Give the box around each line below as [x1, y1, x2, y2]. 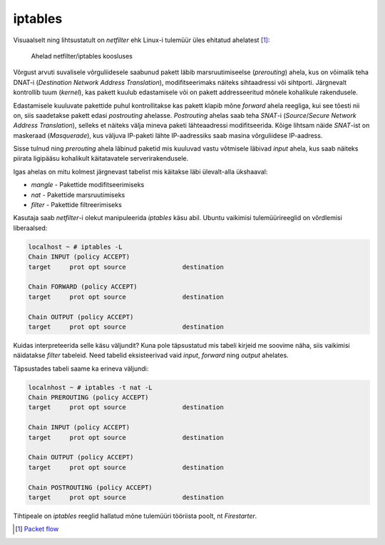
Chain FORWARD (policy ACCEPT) [28, 283, 138, 291]
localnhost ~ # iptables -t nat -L [28, 383, 153, 391]
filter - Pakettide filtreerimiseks [31, 201, 123, 209]
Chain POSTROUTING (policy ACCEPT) [28, 483, 153, 491]
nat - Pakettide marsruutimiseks [31, 190, 125, 199]
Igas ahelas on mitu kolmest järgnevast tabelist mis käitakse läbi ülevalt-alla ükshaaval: [13, 167, 268, 176]
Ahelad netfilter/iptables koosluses [31, 51, 133, 60]
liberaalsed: [13, 224, 48, 232]
